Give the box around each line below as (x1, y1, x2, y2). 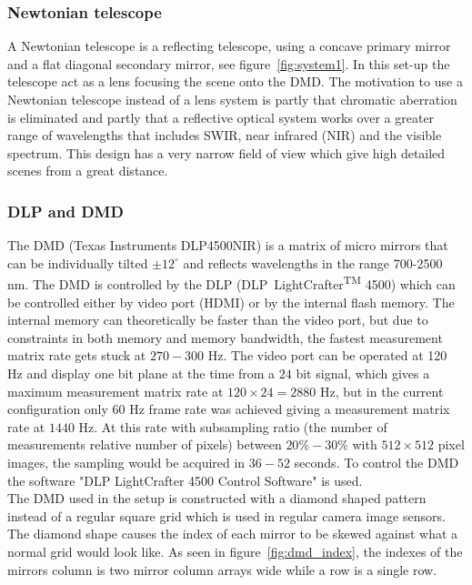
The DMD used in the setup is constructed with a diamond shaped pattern (7, 489, 427, 508)
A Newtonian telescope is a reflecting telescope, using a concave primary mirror (7, 36, 451, 55)
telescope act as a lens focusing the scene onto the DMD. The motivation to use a (7, 72, 463, 91)
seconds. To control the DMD (294, 452, 459, 471)
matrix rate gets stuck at (7, 346, 146, 365)
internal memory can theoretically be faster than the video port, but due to (7, 310, 428, 329)
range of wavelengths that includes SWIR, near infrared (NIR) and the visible (7, 126, 442, 145)
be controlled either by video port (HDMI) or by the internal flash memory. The (7, 292, 455, 311)
